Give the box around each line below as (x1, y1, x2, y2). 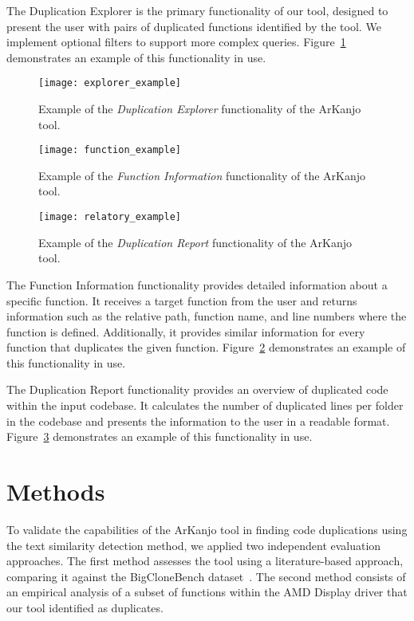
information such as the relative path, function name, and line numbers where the (6, 308, 407, 324)
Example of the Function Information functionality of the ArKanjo (38, 167, 366, 183)
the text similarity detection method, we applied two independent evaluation (6, 536, 381, 553)
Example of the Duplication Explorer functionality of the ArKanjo (38, 100, 361, 117)
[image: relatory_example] (38, 211, 181, 223)
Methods (6, 475, 105, 508)
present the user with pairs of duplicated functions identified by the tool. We (6, 18, 381, 34)
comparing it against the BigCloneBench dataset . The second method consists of (6, 568, 406, 584)
